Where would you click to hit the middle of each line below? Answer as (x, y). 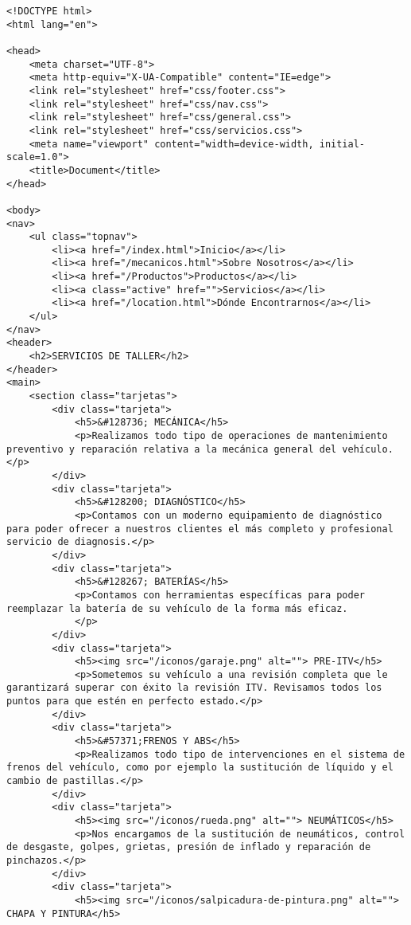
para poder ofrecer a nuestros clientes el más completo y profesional (200, 529)
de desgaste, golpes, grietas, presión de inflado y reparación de (189, 847)
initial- (342, 144)
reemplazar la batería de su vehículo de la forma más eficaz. (177, 608)
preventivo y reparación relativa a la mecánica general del (172, 449)
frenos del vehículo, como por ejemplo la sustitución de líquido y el (200, 768)
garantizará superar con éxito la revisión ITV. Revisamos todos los (194, 688)
